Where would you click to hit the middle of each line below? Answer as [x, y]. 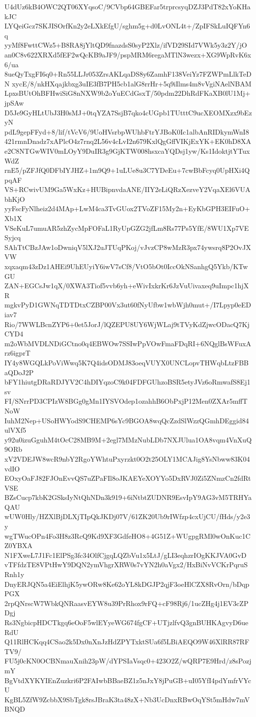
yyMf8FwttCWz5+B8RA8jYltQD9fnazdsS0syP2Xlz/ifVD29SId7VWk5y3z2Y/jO [126, 45]
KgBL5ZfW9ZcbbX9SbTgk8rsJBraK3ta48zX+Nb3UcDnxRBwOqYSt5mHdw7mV [127, 699]
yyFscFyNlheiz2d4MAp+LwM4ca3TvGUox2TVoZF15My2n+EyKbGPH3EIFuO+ [127, 208]
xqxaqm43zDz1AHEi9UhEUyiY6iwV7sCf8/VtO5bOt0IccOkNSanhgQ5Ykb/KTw [126, 266]
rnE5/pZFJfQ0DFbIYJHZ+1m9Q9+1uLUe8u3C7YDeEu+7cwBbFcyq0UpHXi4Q [127, 170]
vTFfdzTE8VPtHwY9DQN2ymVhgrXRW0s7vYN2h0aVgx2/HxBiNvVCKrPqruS [126, 565]
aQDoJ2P [19, 372]
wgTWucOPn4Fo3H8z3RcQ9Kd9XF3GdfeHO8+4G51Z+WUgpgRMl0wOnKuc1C [128, 536]
